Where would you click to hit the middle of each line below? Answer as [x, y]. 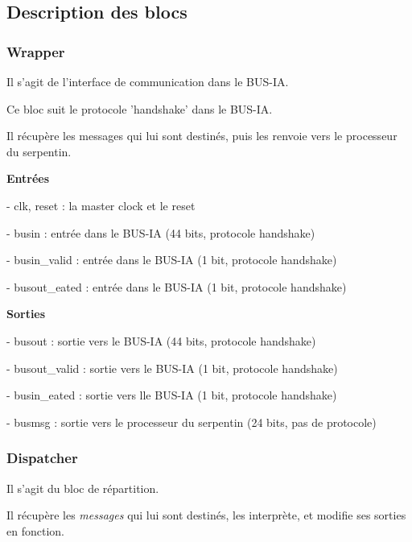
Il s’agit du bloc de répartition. [83, 488]
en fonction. [35, 530]
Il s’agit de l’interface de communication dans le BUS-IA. [148, 81]
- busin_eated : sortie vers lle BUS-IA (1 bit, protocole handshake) [172, 395]
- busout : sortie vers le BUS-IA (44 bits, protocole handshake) [161, 340]
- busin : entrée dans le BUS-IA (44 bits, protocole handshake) [161, 232]
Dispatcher [42, 458]
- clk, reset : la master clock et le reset [101, 205]
